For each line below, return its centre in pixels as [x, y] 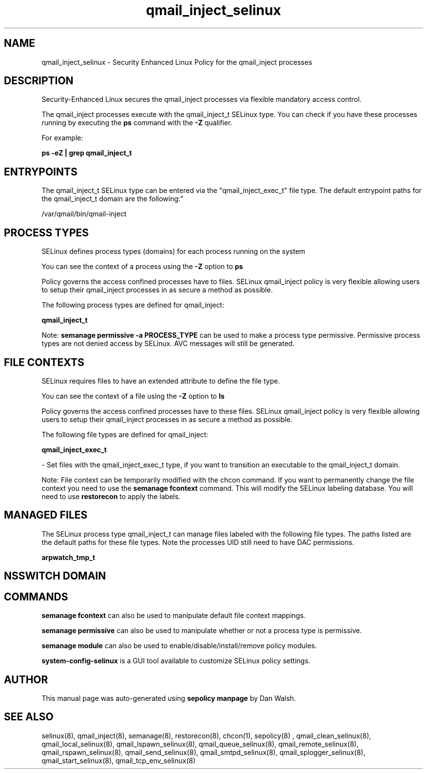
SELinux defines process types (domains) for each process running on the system [174, 251]
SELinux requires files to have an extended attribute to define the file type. [161, 381]
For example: [62, 138]
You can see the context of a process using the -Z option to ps [142, 267]
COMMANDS [36, 597]
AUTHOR [26, 679]
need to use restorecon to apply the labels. [111, 496]
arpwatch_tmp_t [68, 557]
